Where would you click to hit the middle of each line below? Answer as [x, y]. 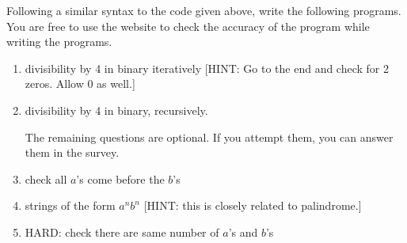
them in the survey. [72, 152]
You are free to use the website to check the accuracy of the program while [188, 26]
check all [46, 178]
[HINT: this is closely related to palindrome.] [253, 205]
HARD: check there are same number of [122, 232]
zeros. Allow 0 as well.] [80, 84]
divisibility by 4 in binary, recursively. [116, 110]
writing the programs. [59, 42]
